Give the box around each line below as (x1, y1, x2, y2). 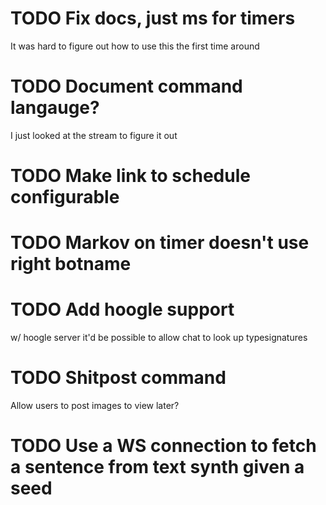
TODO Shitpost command (10, 367, 227, 389)
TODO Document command (10, 75, 243, 98)
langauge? (10, 97, 100, 119)
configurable (10, 186, 120, 209)
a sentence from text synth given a (10, 456, 305, 479)
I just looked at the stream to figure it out (10, 129, 178, 141)
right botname (10, 253, 132, 276)
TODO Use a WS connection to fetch (10, 435, 317, 457)
